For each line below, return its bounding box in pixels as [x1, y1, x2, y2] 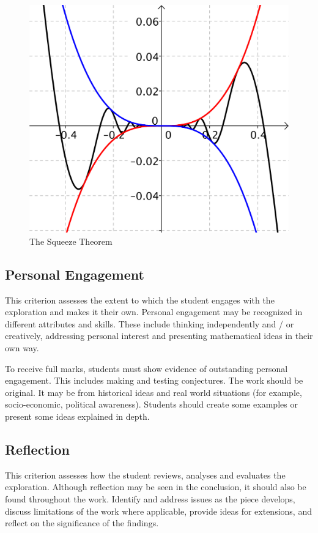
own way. [5, 341, 39, 354]
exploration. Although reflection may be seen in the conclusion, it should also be [5, 480, 306, 493]
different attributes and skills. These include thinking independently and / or [5, 317, 294, 330]
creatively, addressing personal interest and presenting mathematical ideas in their [5, 329, 313, 342]
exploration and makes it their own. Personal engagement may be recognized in [5, 305, 303, 318]
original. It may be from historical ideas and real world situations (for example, [5, 386, 302, 398]
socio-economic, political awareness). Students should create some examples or [5, 398, 298, 411]
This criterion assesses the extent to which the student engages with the [5, 293, 275, 306]
